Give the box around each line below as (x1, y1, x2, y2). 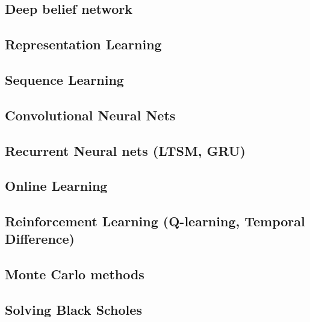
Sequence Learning (5, 70, 124, 88)
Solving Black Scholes (5, 300, 142, 319)
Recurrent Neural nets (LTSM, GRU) (5, 141, 246, 159)
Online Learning (5, 176, 108, 195)
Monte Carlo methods (5, 265, 144, 283)
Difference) (5, 229, 75, 248)
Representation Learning (5, 35, 162, 54)
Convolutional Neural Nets (5, 105, 176, 124)
